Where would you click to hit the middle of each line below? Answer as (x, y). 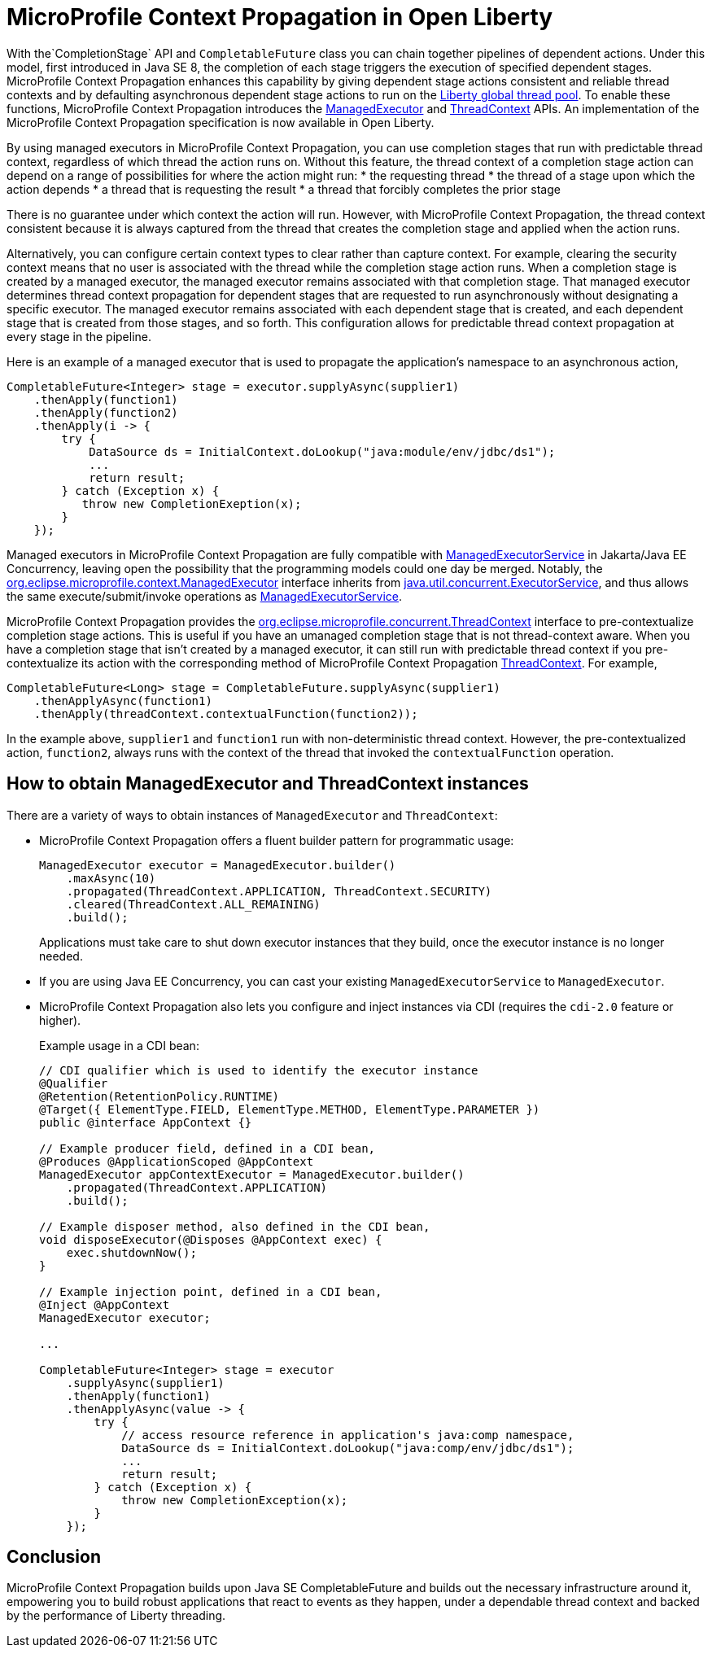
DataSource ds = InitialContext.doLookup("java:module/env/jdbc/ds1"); (322, 451)
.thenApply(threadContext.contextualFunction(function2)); (226, 713)
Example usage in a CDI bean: (119, 1045)
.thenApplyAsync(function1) (123, 700)
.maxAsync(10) (111, 878)
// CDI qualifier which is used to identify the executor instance (259, 1070)
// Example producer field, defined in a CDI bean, (207, 1148)
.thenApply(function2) (106, 412)
